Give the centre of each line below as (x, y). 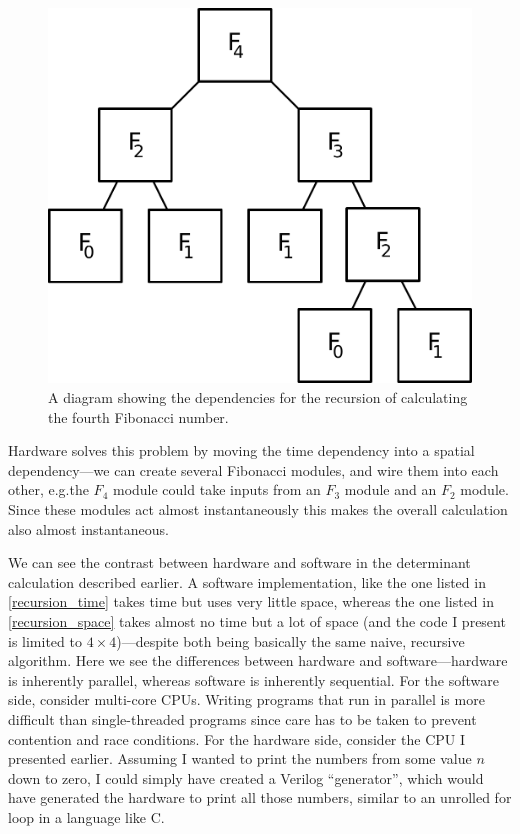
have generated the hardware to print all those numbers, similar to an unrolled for (260, 797)
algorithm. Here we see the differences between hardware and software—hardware (258, 660)
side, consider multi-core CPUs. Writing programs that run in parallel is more (246, 699)
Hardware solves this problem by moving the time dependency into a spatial (241, 450)
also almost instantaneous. (88, 528)
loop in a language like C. (86, 816)
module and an (390, 489)
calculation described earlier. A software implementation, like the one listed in (247, 581)
